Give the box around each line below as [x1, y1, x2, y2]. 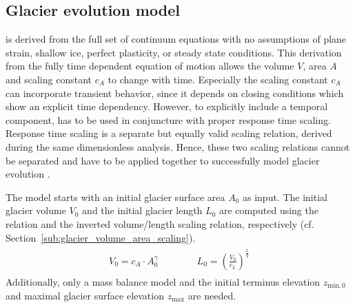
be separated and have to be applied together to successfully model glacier [6, 153, 320, 167]
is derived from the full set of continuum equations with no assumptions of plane [6, 32, 347, 46]
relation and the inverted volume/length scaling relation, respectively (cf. [6, 216, 314, 231]
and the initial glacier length [82, 203, 203, 218]
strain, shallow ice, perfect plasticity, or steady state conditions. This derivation [6, 45, 342, 59]
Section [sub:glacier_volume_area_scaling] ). [6, 230, 196, 244]
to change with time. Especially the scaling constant [108, 72, 328, 86]
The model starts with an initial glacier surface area [6, 189, 225, 204]
